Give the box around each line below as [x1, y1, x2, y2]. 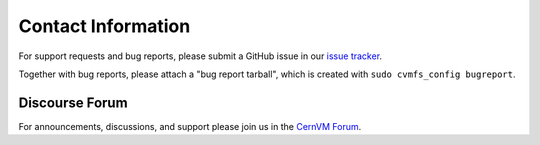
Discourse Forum [18, 94, 129, 111]
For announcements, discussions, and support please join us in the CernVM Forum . [18, 120, 362, 132]
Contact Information [18, 15, 191, 37]
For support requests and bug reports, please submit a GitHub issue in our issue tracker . [18, 50, 383, 62]
